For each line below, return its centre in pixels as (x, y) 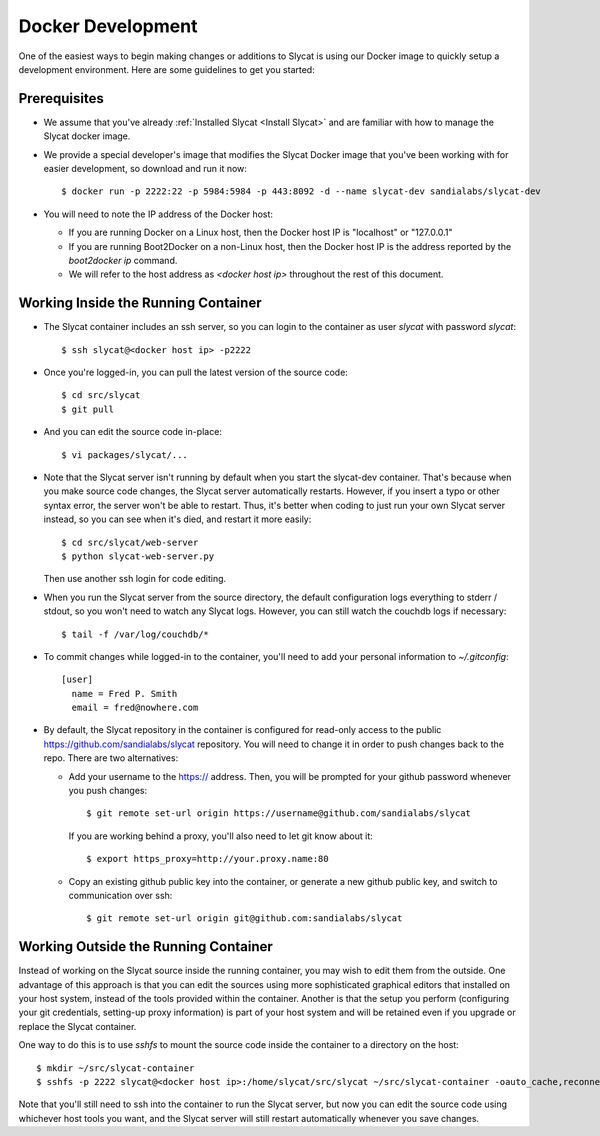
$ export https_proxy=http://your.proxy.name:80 (207, 859)
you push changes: (108, 791)
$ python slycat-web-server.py (138, 556)
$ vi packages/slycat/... (125, 454)
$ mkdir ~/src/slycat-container (115, 1068)
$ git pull (88, 409)
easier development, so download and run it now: (145, 169)
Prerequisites (61, 98)
